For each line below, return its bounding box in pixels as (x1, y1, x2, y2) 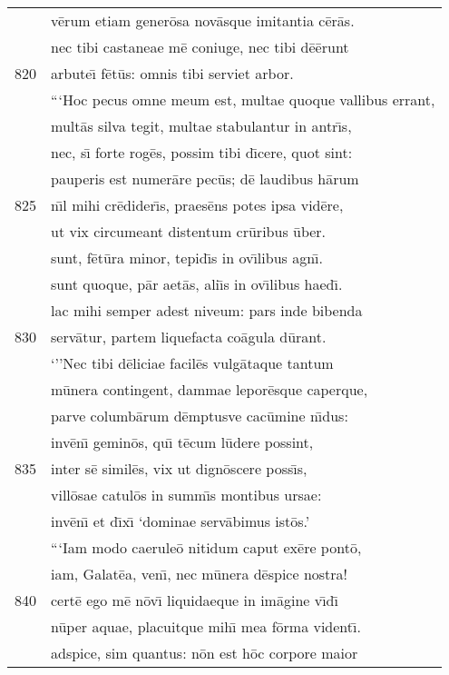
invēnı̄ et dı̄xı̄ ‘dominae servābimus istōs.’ (51, 511, 310, 531)
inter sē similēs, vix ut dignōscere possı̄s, (51, 458, 307, 479)
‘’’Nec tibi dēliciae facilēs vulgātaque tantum (51, 352, 334, 373)
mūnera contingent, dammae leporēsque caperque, (51, 379, 368, 400)
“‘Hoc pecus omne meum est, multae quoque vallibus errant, (51, 89, 435, 110)
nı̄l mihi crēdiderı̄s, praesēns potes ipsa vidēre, (51, 194, 344, 215)
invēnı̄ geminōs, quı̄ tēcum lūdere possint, (51, 432, 314, 452)
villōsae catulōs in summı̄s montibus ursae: (51, 484, 322, 505)
